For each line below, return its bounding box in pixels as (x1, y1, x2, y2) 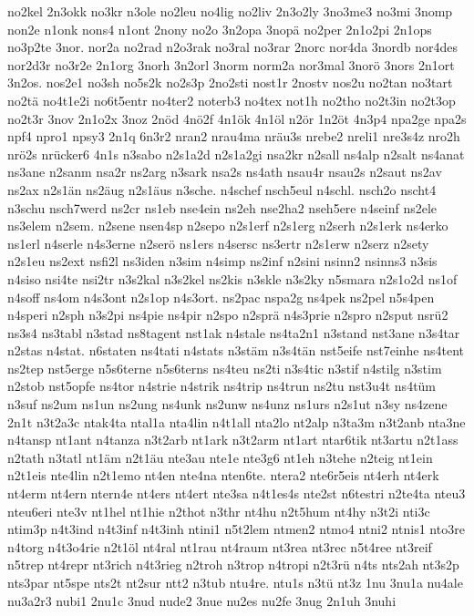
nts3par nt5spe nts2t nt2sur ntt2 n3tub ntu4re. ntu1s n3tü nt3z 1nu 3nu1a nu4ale (7, 573, 463, 591)
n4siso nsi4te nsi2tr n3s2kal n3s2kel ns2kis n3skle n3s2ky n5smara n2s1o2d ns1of (7, 269, 458, 288)
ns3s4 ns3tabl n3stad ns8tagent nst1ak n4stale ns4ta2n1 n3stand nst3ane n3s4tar (7, 323, 460, 342)
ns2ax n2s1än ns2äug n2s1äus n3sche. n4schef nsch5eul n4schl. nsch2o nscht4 (7, 180, 437, 199)
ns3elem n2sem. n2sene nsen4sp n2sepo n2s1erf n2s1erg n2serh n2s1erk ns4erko (7, 216, 448, 235)
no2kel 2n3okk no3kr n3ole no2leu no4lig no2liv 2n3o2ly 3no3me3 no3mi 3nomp (7, 2, 453, 20)
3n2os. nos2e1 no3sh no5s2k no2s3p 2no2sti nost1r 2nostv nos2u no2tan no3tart (7, 73, 453, 92)
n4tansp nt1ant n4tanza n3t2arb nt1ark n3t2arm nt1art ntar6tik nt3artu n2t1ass (7, 430, 459, 449)
